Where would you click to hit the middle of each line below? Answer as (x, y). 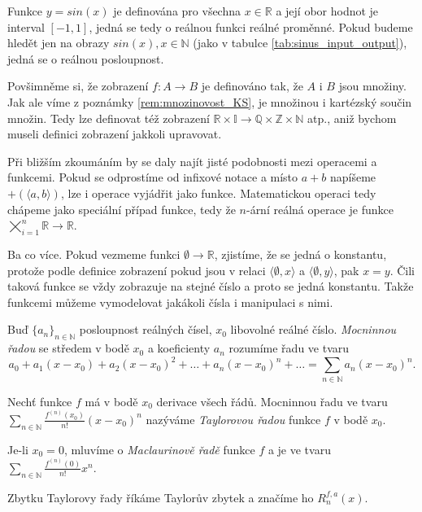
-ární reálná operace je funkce (320, 209)
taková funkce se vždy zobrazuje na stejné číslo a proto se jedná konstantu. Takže (211, 286)
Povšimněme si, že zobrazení (78, 86)
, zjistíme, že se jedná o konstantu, (300, 254)
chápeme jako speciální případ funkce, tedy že (122, 209)
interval (26, 26)
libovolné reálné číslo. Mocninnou (313, 329)
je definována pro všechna (177, 11)
